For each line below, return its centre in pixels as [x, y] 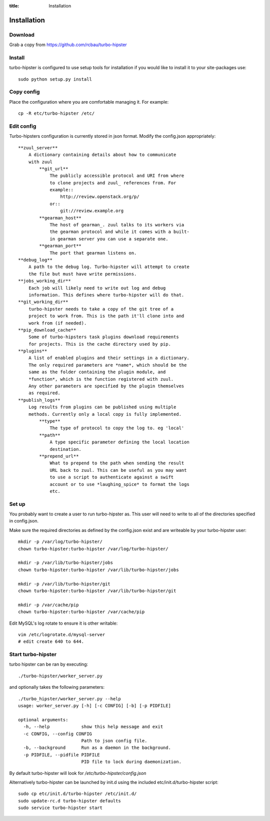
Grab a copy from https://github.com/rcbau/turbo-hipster [68, 45]
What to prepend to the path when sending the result [117, 463]
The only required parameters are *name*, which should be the [107, 365]
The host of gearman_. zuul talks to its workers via [117, 225]
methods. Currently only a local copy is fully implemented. [105, 414]
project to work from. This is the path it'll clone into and [106, 316]
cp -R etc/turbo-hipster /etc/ [56, 113]
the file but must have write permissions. [82, 274]
